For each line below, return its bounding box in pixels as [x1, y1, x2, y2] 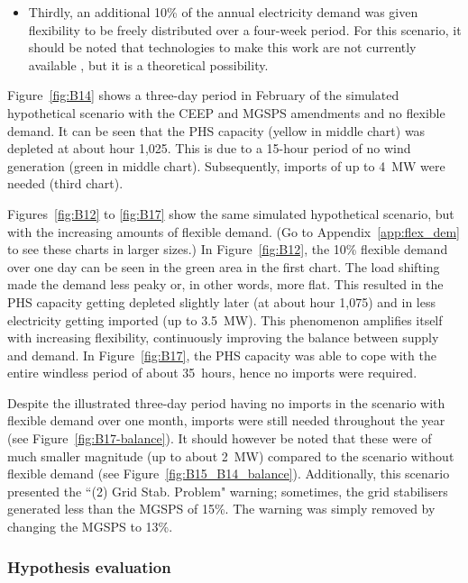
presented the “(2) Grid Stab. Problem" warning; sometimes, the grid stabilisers [7, 481, 448, 500]
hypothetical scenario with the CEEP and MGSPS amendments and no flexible [7, 103, 445, 122]
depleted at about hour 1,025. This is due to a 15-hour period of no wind [7, 139, 411, 158]
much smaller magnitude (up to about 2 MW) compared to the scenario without [7, 446, 454, 465]
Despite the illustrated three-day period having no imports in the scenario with [7, 393, 445, 412]
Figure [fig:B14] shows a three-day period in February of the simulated [7, 86, 399, 105]
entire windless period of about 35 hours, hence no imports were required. [7, 363, 418, 382]
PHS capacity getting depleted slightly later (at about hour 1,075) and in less [7, 292, 436, 311]
